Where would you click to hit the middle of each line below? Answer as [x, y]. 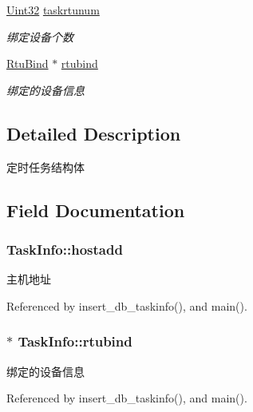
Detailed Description [94, 133]
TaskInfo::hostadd [65, 249]
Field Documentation [96, 210]
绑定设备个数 [40, 36]
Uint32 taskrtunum [53, 10]
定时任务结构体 [45, 166]
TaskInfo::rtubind [75, 341]
